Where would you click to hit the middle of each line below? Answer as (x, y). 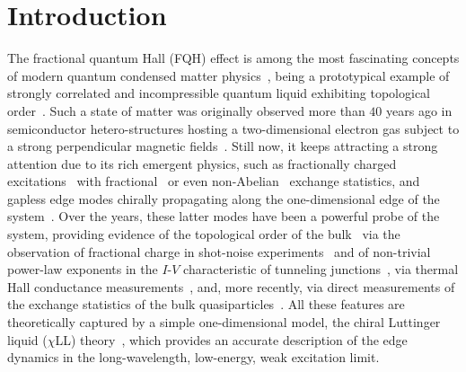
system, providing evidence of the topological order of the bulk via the (204, 234)
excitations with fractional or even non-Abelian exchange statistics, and (214, 181)
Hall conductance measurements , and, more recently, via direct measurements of (231, 286)
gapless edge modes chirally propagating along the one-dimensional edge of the (224, 198)
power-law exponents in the (83, 269)
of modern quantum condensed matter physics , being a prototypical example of (229, 75)
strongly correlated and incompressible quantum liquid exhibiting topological (219, 93)
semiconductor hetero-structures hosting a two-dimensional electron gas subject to (233, 128)
